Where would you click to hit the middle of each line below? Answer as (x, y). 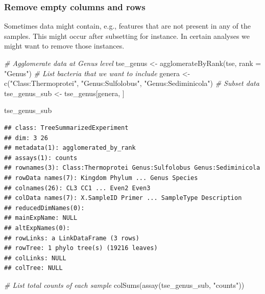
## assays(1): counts (41, 158)
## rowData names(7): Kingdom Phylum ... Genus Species (101, 178)
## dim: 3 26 (26, 138)
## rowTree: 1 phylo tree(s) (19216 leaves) (81, 248)
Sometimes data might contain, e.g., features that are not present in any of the (127, 26)
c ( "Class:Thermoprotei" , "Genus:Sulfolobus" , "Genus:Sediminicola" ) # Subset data (132, 83)
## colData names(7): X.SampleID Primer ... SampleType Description (123, 198)
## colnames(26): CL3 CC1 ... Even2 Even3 (77, 188)
